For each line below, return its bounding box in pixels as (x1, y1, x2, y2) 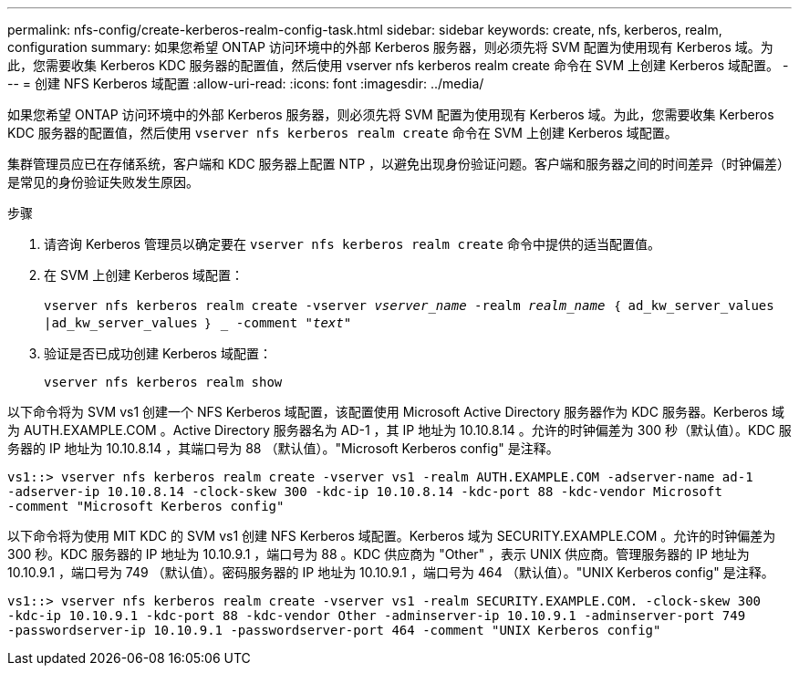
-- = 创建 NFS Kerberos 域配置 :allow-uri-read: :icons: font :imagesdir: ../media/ (7, 76, 484, 91)
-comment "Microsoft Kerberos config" (7, 499, 285, 513)
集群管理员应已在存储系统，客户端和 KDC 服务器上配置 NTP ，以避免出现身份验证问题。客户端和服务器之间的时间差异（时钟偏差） (7, 156, 791, 171)
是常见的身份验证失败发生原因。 (7, 174, 199, 190)
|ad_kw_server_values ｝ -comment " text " (44, 316, 352, 330)
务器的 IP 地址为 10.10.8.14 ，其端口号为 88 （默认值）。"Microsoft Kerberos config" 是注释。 (7, 440, 559, 456)
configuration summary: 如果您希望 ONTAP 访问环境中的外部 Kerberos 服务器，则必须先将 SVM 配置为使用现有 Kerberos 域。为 (7, 39, 773, 55)
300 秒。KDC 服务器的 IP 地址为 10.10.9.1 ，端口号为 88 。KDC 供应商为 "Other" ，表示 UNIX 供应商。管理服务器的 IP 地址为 (7, 546, 750, 562)
